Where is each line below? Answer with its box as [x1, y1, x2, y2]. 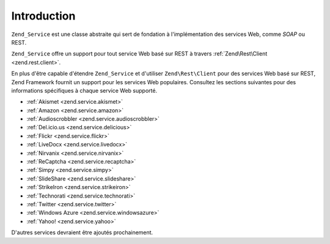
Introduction [11, 9, 76, 23]
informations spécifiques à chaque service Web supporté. [11, 87, 158, 94]
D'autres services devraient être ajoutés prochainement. [11, 229, 153, 236]
